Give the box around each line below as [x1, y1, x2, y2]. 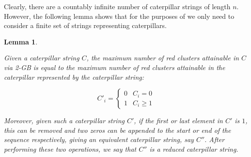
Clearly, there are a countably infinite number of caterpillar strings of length [4, 1, 231, 11]
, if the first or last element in [134, 115, 223, 126]
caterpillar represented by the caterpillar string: [4, 71, 144, 82]
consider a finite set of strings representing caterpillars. [4, 20, 167, 30]
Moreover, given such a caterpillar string [4, 115, 125, 126]
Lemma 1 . [4, 36, 38, 46]
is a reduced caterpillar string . [149, 143, 238, 154]
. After [204, 134, 225, 144]
